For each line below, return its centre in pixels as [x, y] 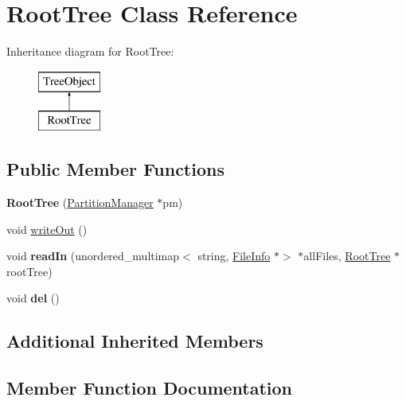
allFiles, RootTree [347, 256]
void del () [33, 298]
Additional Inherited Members [135, 341]
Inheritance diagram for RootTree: [90, 51]
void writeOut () [47, 229]
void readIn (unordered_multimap [93, 256]
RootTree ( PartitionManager [80, 202]
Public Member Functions [115, 169]
